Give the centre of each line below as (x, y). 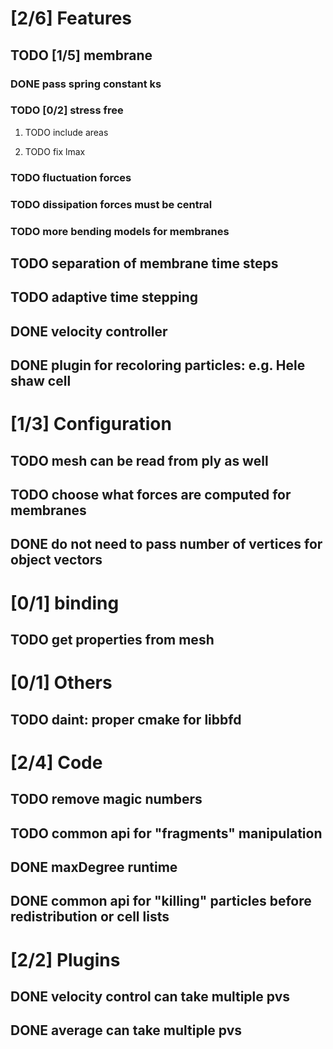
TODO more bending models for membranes (120, 231)
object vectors (56, 560)
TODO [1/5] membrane (81, 55)
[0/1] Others (61, 683)
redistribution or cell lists (90, 917)
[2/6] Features (71, 18)
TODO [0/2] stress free (67, 110)
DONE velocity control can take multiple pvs (150, 996)
